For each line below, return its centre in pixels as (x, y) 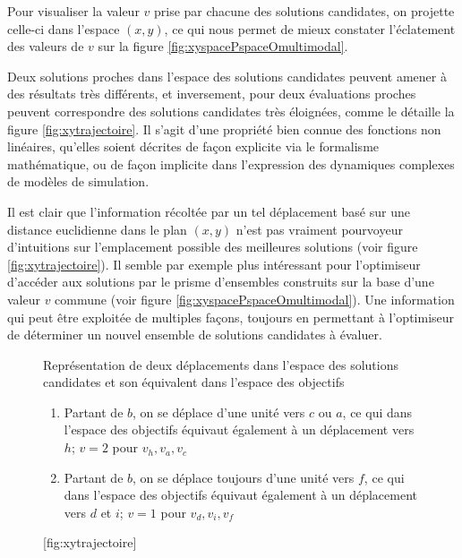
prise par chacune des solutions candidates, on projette (304, 11)
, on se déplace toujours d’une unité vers (244, 477)
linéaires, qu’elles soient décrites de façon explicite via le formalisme (193, 146)
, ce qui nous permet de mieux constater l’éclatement (310, 28)
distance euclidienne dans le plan (97, 229)
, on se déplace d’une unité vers (219, 412)
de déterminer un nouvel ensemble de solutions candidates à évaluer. (195, 335)
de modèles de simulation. (78, 181)
